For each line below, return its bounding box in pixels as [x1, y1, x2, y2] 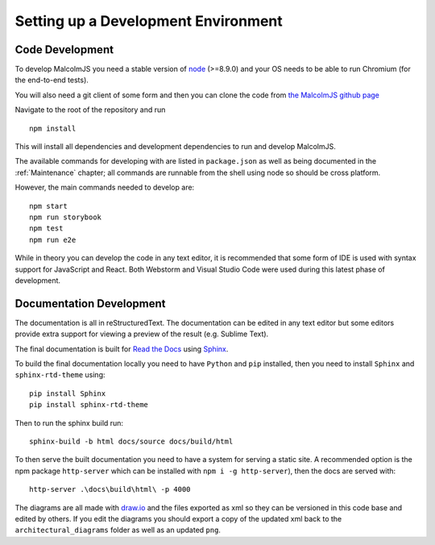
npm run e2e [29, 235, 77, 244]
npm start [29, 202, 68, 210]
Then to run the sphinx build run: [14, 418, 124, 427]
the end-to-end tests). [14, 75, 89, 85]
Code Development [14, 43, 114, 56]
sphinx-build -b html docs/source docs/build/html [29, 436, 234, 446]
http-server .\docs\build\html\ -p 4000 [29, 485, 191, 494]
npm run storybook [29, 212, 102, 222]
